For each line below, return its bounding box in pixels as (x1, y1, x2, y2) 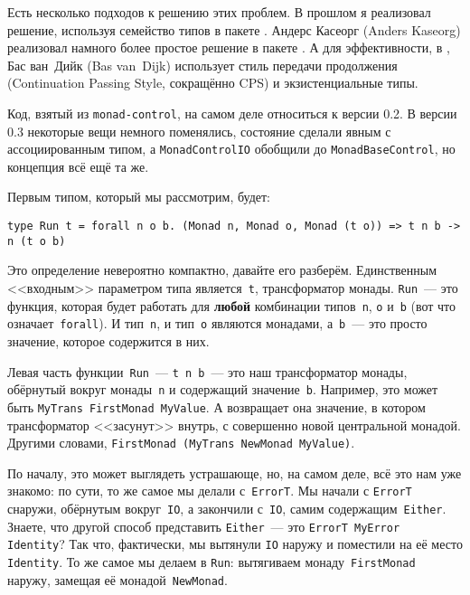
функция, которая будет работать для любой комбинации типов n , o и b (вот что (7, 296, 456, 315)
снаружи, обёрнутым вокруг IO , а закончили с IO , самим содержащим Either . (7, 499, 446, 517)
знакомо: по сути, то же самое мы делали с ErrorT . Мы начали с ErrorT (7, 481, 412, 500)
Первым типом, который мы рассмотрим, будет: (7, 187, 271, 206)
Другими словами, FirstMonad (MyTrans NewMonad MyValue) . (7, 433, 355, 452)
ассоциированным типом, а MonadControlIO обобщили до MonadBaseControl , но (7, 139, 456, 158)
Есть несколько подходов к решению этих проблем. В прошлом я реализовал (7, 3, 431, 21)
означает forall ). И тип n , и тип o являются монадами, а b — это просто (7, 314, 428, 333)
